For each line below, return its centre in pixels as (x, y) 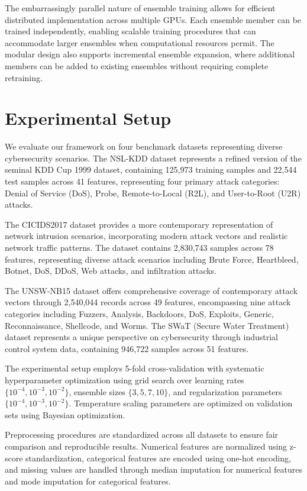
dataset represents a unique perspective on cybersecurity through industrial (141, 337)
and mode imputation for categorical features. (88, 481)
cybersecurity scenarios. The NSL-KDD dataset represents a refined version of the (153, 158)
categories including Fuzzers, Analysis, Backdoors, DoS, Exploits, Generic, (139, 314)
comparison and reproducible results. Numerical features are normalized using (146, 446)
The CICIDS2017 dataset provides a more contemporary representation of (139, 224)
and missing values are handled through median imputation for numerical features (153, 469)
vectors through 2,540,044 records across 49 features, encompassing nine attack (148, 302)
